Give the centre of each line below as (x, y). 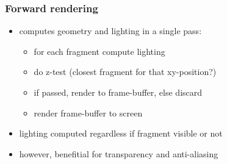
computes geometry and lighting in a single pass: (110, 31)
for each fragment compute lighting (99, 51)
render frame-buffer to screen (88, 112)
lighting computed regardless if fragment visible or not (121, 133)
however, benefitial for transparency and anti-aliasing (119, 153)
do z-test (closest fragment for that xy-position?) (125, 72)
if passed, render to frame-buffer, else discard (118, 92)
